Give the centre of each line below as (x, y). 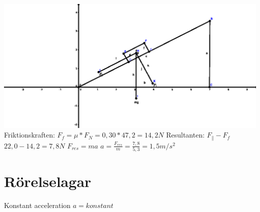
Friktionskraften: (29, 135)
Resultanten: (185, 135)
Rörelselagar (48, 181)
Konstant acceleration (37, 205)
